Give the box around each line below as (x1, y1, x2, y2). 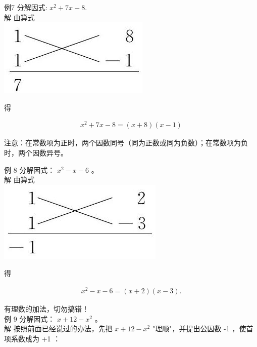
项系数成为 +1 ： (4, 333, 61, 343)
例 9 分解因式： (4, 313, 55, 324)
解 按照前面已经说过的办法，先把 (4, 323, 113, 334)
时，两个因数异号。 (4, 147, 68, 158)
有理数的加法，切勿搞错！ (4, 303, 89, 314)
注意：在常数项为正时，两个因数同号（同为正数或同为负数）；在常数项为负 (4, 137, 248, 148)
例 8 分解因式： (4, 164, 55, 175)
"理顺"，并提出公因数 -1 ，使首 (152, 323, 253, 334)
